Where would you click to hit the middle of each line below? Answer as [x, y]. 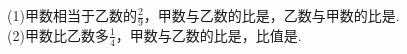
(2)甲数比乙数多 [58, 34]
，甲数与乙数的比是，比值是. [208, 34]
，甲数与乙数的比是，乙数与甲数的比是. [271, 15]
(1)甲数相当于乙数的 [72, 15]
